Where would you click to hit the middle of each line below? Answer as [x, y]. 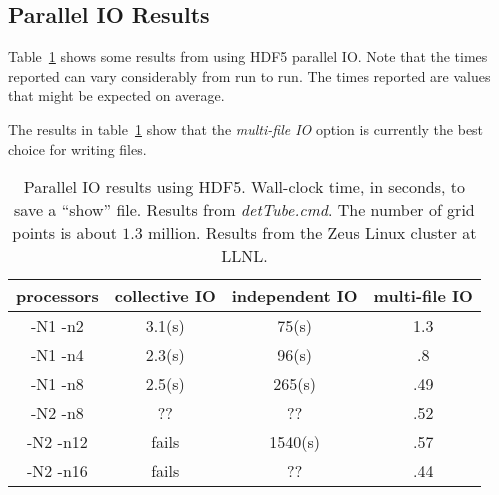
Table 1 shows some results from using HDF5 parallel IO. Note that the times [248, 56]
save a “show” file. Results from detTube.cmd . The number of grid [244, 210]
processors [57, 296]
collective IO [165, 296]
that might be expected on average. [116, 95]
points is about [64, 233]
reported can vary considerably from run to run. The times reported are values [249, 75]
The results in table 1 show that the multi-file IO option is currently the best [246, 128]
